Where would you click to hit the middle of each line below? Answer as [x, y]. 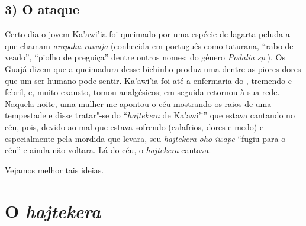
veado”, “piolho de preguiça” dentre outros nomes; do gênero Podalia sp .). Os [145, 57]
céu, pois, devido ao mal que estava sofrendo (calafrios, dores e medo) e [134, 126]
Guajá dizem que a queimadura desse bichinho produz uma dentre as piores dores [153, 68]
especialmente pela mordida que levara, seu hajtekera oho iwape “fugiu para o [145, 138]
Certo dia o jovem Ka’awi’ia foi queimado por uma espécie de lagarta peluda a [147, 34]
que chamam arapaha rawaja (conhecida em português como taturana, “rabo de [149, 45]
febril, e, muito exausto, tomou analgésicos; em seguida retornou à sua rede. [142, 92]
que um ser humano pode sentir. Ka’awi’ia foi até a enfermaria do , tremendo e [148, 80]
